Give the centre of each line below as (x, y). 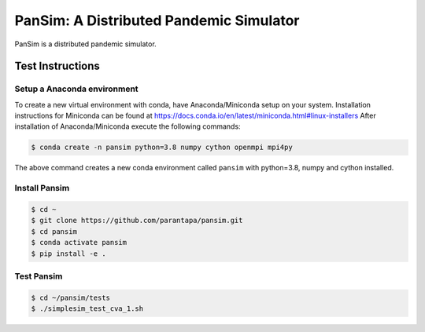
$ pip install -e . (68, 254)
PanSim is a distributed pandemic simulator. (85, 44)
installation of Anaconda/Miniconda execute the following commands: (128, 126)
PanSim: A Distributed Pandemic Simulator (157, 20)
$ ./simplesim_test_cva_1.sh (87, 309)
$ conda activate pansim (79, 243)
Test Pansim (39, 276)
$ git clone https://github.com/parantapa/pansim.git (137, 221)
